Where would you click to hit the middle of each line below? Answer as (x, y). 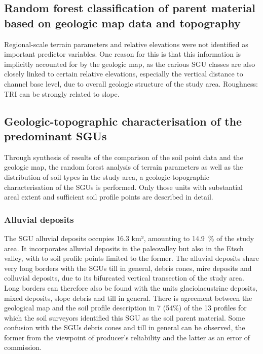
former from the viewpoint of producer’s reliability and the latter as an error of (127, 337)
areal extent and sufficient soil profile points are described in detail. (109, 197)
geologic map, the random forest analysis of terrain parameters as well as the (124, 167)
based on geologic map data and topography (122, 23)
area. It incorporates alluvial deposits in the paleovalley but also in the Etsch (124, 248)
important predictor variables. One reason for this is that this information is (123, 54)
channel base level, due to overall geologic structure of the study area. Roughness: (131, 83)
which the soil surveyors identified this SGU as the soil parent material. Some (125, 317)
